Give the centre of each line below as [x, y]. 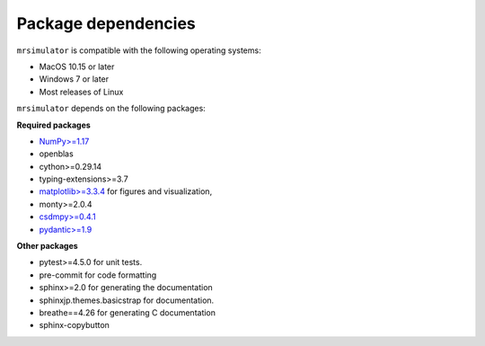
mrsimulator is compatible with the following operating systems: [139, 50]
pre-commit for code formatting [98, 275]
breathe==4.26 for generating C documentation [127, 312]
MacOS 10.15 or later [77, 67]
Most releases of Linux [81, 92]
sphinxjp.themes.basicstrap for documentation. [127, 300]
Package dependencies [106, 23]
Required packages [54, 125]
